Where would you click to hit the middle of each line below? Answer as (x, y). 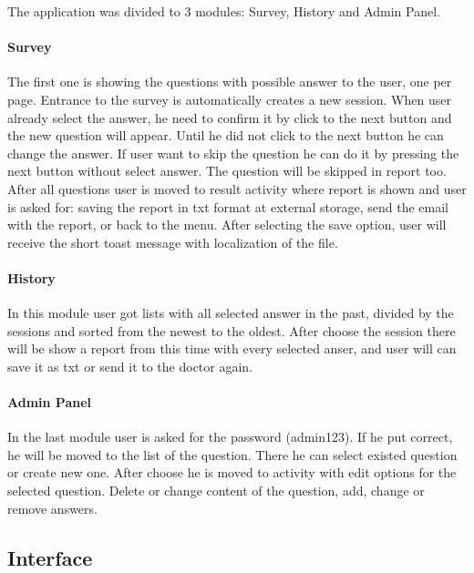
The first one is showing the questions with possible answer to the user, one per (230, 82)
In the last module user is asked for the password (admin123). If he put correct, (230, 437)
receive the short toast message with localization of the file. (173, 242)
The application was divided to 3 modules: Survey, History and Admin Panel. (224, 11)
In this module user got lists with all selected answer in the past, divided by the (231, 313)
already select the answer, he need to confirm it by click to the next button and (230, 117)
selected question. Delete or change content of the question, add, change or (216, 491)
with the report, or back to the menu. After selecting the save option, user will (227, 225)
